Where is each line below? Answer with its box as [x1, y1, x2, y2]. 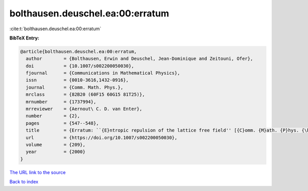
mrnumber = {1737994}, [26, 99, 97, 104]
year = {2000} [26, 149, 86, 155]
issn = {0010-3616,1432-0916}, [26, 77, 129, 83]
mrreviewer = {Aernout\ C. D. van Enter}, [26, 106, 142, 112]
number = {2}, [26, 113, 81, 119]
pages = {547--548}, [26, 120, 100, 126]
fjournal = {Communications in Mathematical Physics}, [26, 70, 180, 76]
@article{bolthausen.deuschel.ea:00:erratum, [20, 49, 137, 54]
